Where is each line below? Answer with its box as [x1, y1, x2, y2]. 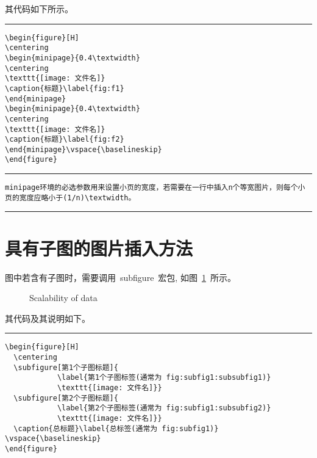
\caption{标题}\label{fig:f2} [5, 135, 124, 144]
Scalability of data [29, 291, 98, 304]
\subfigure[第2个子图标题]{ [13, 393, 118, 402]
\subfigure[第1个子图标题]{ [13, 363, 118, 372]
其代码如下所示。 [5, 2, 73, 15]
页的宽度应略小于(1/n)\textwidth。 [5, 193, 136, 202]
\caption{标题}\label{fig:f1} [5, 84, 124, 93]
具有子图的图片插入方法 [5, 235, 193, 260]
